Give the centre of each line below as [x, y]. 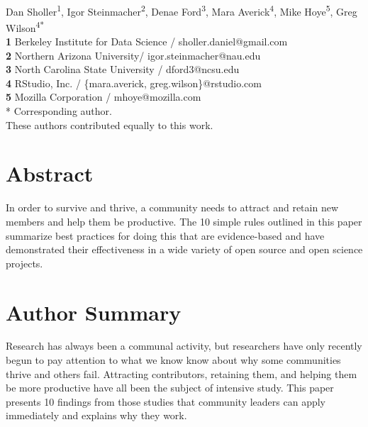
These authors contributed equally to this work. [110, 124]
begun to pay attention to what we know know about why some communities [173, 360]
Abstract [50, 173]
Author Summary [94, 312]
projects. [24, 263]
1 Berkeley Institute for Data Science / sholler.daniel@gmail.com [147, 41]
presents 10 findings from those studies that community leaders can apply [166, 401]
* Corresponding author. [59, 111]
